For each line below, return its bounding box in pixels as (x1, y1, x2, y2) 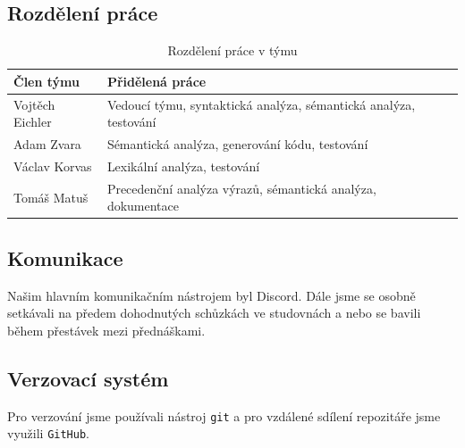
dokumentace (106, 196, 179, 215)
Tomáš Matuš (13, 187, 89, 206)
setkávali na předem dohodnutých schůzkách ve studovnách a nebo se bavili (7, 303, 421, 322)
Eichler (13, 112, 52, 131)
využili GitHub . (7, 424, 89, 443)
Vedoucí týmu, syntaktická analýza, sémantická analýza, (106, 95, 416, 113)
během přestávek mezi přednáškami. (7, 320, 206, 339)
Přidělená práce (106, 71, 207, 90)
